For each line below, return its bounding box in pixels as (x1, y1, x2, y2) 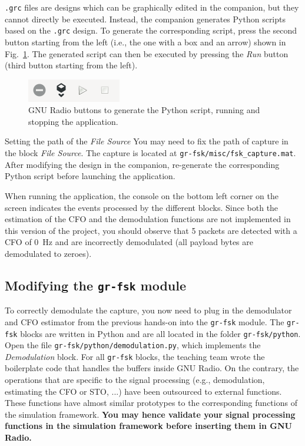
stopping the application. (28, 115, 118, 127)
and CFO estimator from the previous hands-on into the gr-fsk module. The (5, 315, 284, 328)
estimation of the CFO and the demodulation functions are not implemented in (5, 213, 291, 225)
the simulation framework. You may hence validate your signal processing (5, 408, 296, 420)
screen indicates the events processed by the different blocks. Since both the (5, 201, 279, 213)
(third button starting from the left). (5, 59, 138, 71)
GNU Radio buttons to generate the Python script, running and (28, 104, 260, 116)
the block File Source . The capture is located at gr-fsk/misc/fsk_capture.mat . (5, 147, 296, 159)
